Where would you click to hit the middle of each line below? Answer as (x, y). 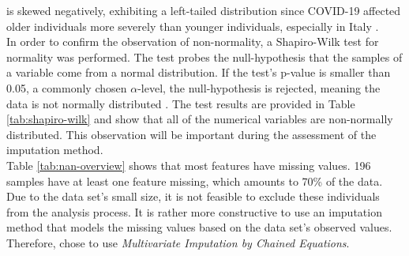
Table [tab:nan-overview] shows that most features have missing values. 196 (189, 165)
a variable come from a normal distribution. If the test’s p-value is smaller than (199, 72)
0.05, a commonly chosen (67, 87)
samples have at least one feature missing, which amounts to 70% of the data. (195, 181)
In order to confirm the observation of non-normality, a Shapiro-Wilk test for (193, 41)
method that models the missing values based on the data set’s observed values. (199, 227)
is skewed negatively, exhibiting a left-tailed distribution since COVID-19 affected (204, 10)
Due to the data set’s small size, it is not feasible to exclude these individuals (193, 196)
